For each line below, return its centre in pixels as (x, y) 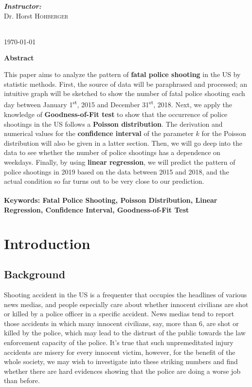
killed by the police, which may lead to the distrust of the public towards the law (125, 333)
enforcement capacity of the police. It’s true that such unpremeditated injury (119, 342)
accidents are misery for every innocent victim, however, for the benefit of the (120, 352)
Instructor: (23, 6)
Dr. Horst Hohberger (36, 15)
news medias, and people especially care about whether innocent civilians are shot (126, 304)
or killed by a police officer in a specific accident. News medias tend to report (119, 314)
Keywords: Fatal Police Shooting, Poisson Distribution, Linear (111, 200)
